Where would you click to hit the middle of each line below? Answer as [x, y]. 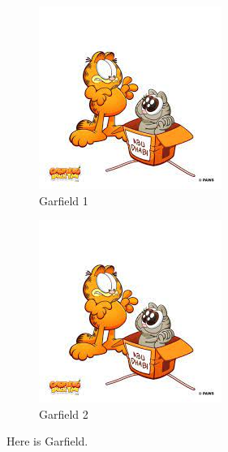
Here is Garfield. [47, 441]
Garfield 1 [64, 200]
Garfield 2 [64, 413]
